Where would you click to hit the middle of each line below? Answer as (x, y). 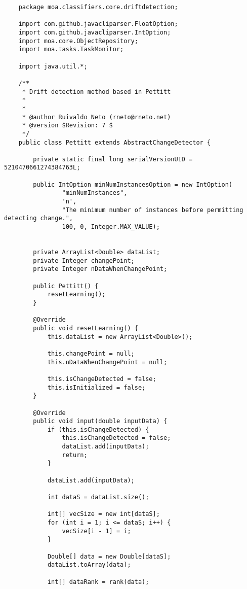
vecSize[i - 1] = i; (96, 531)
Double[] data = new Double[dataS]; (109, 556)
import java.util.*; (53, 66)
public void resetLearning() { (86, 328)
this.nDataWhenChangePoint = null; (107, 362)
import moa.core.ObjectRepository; (78, 41)
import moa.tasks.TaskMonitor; (71, 49)
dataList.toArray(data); (89, 565)
